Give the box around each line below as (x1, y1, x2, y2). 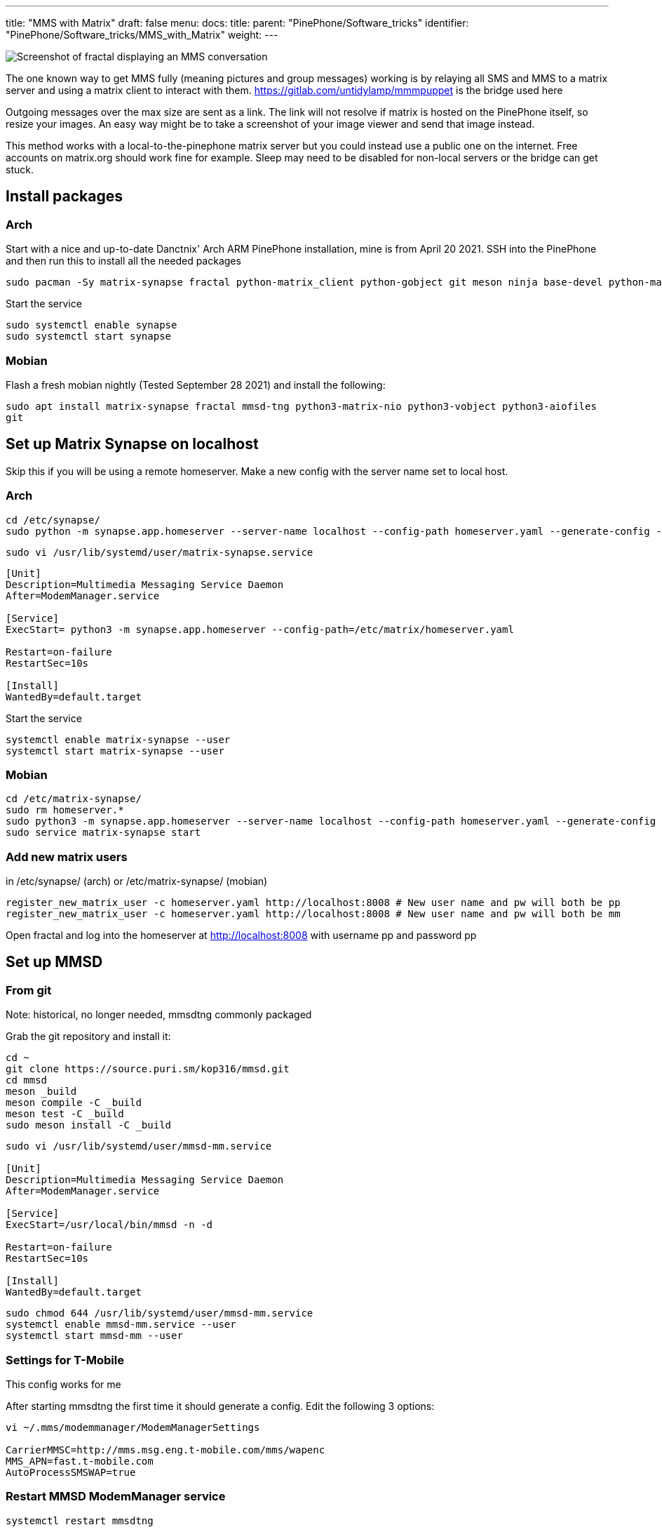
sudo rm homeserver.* (6, 804, 124, 816)
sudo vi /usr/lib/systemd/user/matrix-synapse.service (6, 546, 313, 558)
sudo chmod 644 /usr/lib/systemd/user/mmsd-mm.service (6, 1307, 313, 1319)
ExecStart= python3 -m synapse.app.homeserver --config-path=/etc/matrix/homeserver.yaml (6, 623, 514, 635)
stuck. (6, 164, 34, 175)
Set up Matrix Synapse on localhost (6, 435, 259, 453)
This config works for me (6, 1378, 121, 1391)
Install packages (6, 187, 123, 206)
